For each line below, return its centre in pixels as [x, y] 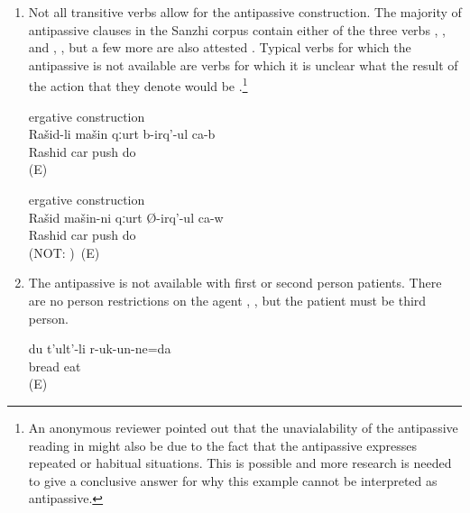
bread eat [55, 366]
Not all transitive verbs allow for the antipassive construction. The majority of [245, 12]
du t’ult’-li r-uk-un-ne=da [100, 348]
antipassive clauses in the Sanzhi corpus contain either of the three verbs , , [237, 29]
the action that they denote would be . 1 [138, 85]
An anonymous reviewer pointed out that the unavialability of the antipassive [243, 427]
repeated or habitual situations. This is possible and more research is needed [240, 463]
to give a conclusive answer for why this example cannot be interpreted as [233, 480]
